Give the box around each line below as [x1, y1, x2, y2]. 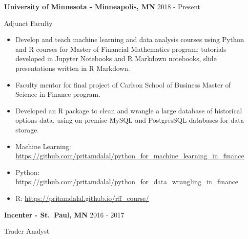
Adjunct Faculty [4, 18, 53, 28]
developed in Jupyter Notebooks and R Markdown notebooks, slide [15, 53, 217, 64]
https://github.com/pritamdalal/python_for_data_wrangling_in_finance [15, 176, 238, 187]
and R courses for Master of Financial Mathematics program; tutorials [15, 43, 227, 54]
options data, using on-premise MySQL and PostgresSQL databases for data [15, 115, 244, 125]
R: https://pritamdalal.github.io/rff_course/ [15, 193, 149, 203]
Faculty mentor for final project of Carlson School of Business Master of [15, 79, 231, 89]
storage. [15, 124, 39, 134]
